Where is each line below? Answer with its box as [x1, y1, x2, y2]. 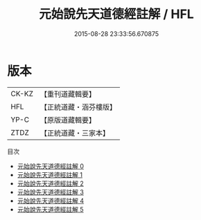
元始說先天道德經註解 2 [17, 179, 85, 187]
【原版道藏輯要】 [40, 115, 96, 125]
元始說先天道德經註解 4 [17, 196, 85, 205]
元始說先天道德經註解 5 [17, 205, 85, 213]
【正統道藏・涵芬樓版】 [40, 102, 116, 111]
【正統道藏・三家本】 [40, 128, 110, 138]
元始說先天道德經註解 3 [17, 187, 85, 196]
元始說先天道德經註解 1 [17, 170, 83, 178]
